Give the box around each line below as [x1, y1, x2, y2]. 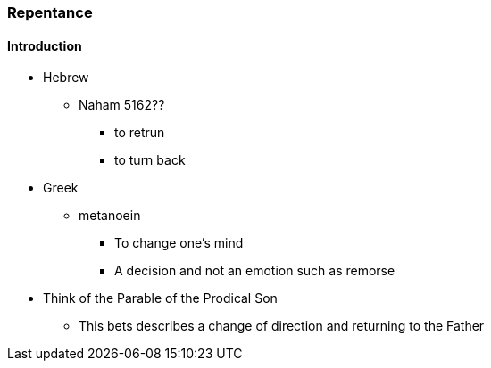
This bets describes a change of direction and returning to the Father [79, 318, 485, 334]
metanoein [79, 208, 141, 224]
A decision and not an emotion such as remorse [114, 263, 395, 279]
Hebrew [43, 70, 89, 86]
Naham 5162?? [79, 97, 165, 113]
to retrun [114, 125, 165, 141]
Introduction [7, 37, 82, 53]
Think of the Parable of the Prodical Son [43, 290, 278, 307]
